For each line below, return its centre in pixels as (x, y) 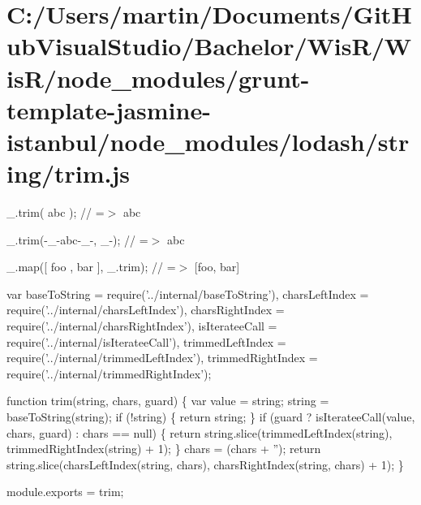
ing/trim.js (69, 173)
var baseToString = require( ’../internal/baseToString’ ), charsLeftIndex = (188, 294)
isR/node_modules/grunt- (158, 78)
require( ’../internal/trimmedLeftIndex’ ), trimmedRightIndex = (162, 358)
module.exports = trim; (65, 492)
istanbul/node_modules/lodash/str (208, 141)
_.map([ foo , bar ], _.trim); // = (91, 267)
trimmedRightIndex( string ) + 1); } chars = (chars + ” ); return (164, 449)
